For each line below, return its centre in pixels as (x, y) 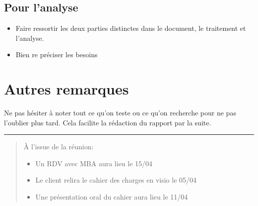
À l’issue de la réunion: (59, 147)
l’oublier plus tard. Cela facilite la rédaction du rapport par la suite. (108, 122)
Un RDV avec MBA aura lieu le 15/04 (94, 163)
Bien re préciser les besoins (57, 54)
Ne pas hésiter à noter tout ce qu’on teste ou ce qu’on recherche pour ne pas (120, 113)
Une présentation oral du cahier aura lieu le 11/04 (112, 197)
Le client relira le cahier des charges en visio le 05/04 (116, 180)
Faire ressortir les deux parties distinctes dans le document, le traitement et (131, 28)
